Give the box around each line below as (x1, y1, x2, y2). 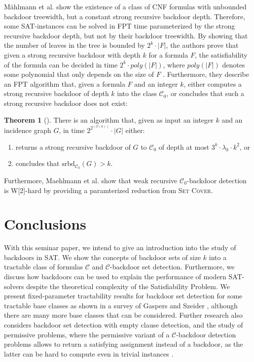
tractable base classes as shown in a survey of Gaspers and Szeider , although (4, 300, 238, 310)
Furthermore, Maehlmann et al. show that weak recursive (4, 175, 178, 185)
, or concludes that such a (166, 88, 245, 99)
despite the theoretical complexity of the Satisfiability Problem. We (26, 281, 230, 291)
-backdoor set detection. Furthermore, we (110, 262, 235, 272)
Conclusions (4, 214, 86, 234)
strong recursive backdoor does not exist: (4, 98, 128, 108)
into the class (117, 88, 157, 99)
